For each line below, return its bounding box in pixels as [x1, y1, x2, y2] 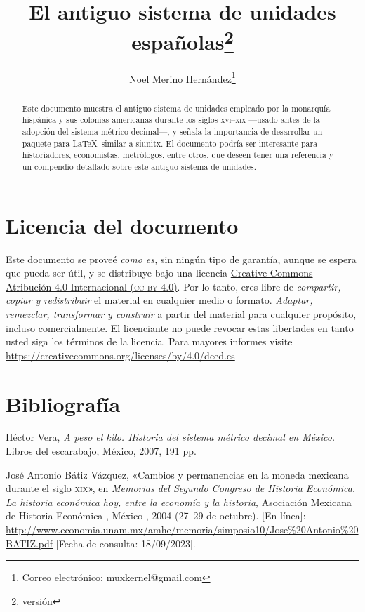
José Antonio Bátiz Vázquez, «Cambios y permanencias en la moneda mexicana [6, 467, 349, 481]
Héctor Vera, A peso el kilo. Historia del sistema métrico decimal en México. [6, 430, 336, 444]
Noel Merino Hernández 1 [129, 69, 236, 86]
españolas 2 [131, 25, 234, 56]
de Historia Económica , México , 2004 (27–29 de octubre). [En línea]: [6, 508, 306, 523]
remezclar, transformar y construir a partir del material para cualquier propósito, [6, 306, 357, 321]
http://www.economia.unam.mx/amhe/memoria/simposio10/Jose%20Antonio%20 [6, 522, 359, 536]
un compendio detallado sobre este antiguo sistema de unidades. [22, 160, 257, 172]
